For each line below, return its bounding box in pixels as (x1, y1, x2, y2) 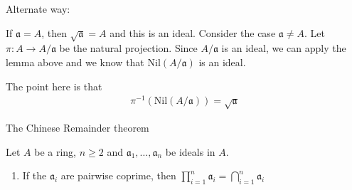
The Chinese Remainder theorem (6, 120, 149, 135)
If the (22, 168, 47, 183)
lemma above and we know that (6, 54, 144, 69)
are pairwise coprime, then (60, 168, 176, 183)
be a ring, (34, 144, 77, 159)
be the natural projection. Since (59, 41, 198, 56)
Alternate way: (6, 1, 70, 16)
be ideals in (165, 144, 215, 159)
